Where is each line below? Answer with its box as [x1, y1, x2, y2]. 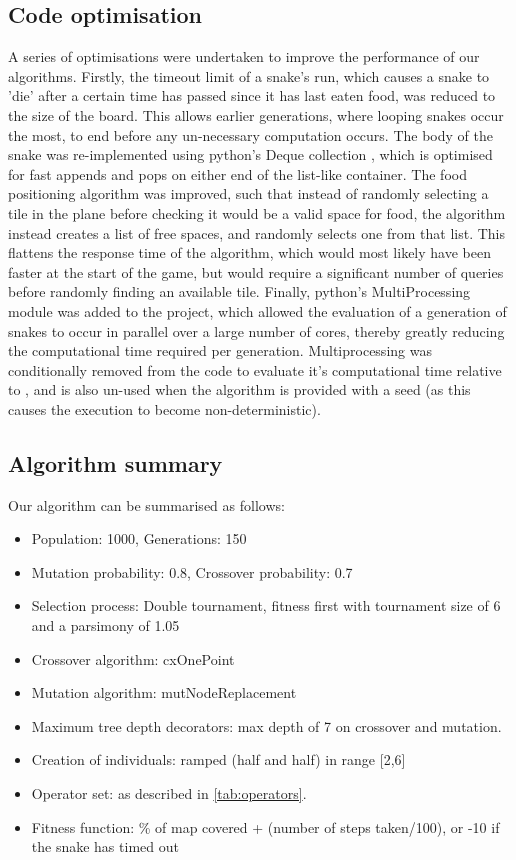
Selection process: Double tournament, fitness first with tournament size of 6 [31, 595, 501, 616]
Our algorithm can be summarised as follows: [8, 494, 285, 515]
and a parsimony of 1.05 [31, 615, 180, 636]
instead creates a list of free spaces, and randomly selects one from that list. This [8, 222, 506, 243]
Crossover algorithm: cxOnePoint [31, 648, 235, 669]
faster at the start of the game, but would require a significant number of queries [8, 261, 504, 282]
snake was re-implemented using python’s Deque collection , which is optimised [8, 144, 493, 165]
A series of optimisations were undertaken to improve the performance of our [8, 46, 480, 67]
